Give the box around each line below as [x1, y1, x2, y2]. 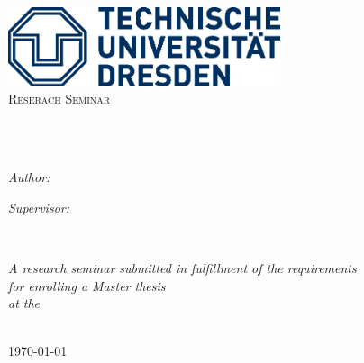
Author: [8, 168, 50, 186]
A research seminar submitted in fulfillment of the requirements [8, 259, 357, 277]
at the [8, 294, 41, 313]
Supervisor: [8, 197, 69, 216]
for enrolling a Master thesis [8, 276, 166, 295]
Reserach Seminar [8, 89, 111, 108]
